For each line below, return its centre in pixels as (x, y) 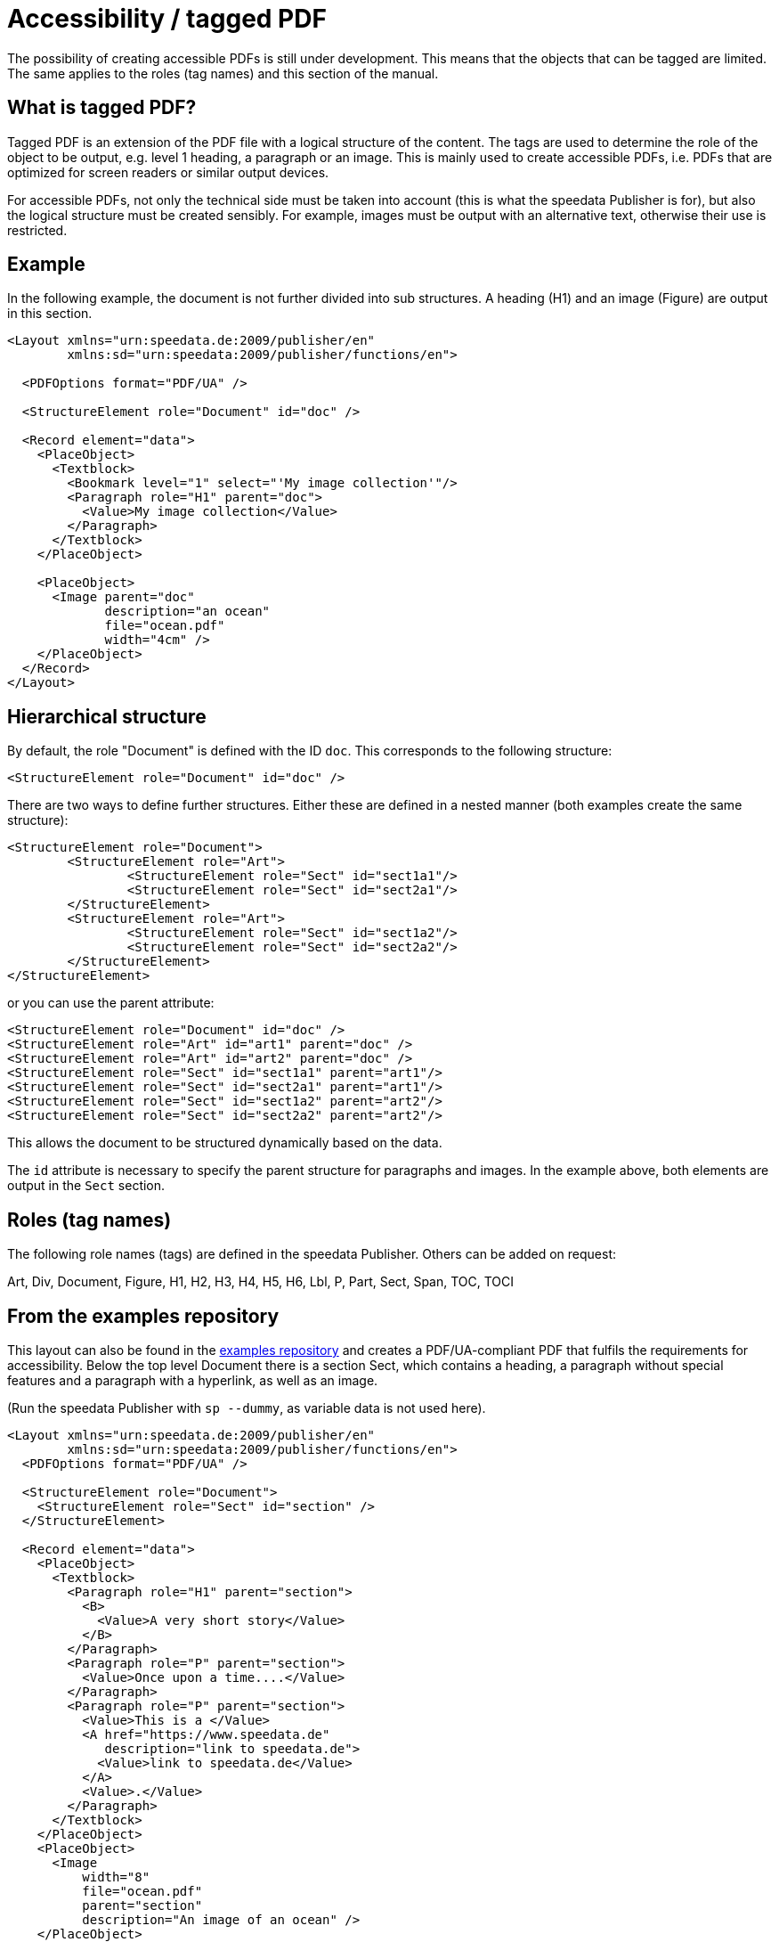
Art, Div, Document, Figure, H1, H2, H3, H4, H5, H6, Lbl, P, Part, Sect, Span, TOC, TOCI (261, 1282)
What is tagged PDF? (102, 108)
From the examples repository (143, 1316)
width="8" (116, 1877)
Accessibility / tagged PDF (167, 19)
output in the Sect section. (86, 1186)
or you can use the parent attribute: (111, 1003)
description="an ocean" (187, 612)
